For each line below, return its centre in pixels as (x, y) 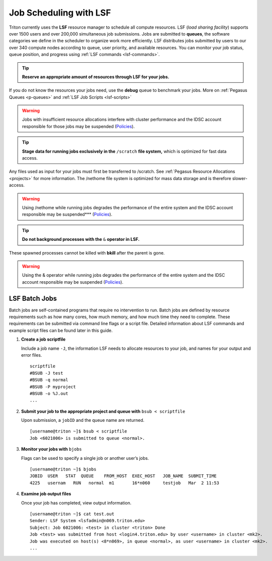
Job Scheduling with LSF (60, 13)
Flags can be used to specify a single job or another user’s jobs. (85, 458)
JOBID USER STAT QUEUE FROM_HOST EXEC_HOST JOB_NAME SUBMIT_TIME (123, 476)
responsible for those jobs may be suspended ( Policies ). (78, 126)
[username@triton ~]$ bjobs (63, 469)
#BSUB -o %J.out (49, 393)
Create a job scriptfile (43, 339)
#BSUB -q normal (49, 380)
